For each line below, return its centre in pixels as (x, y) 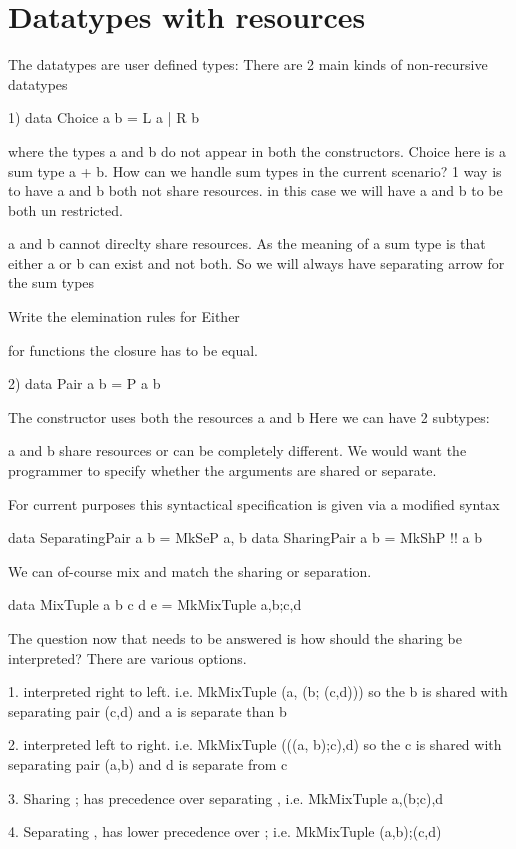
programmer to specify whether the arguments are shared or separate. (222, 470)
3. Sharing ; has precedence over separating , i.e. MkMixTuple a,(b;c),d (226, 797)
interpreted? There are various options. (127, 657)
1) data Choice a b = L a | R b (103, 117)
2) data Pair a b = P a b (84, 383)
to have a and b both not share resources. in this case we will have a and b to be (255, 190)
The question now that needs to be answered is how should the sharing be (235, 638)
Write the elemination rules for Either (124, 316)
